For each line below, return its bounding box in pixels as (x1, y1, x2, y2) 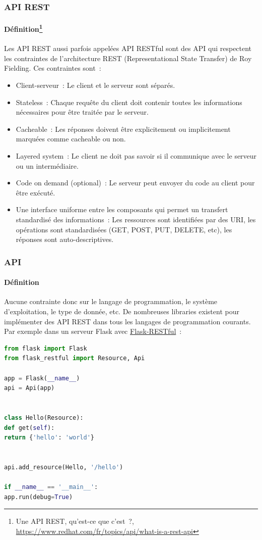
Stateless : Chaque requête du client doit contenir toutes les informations (16, 96, 242, 107)
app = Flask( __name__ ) (4, 374, 80, 382)
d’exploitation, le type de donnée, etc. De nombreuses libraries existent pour (4, 306, 239, 317)
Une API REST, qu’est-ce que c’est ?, (16, 516, 134, 526)
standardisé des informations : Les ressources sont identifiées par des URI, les (16, 214, 256, 225)
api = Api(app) (4, 384, 55, 392)
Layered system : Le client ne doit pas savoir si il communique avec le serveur (16, 151, 257, 161)
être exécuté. (16, 187, 55, 198)
